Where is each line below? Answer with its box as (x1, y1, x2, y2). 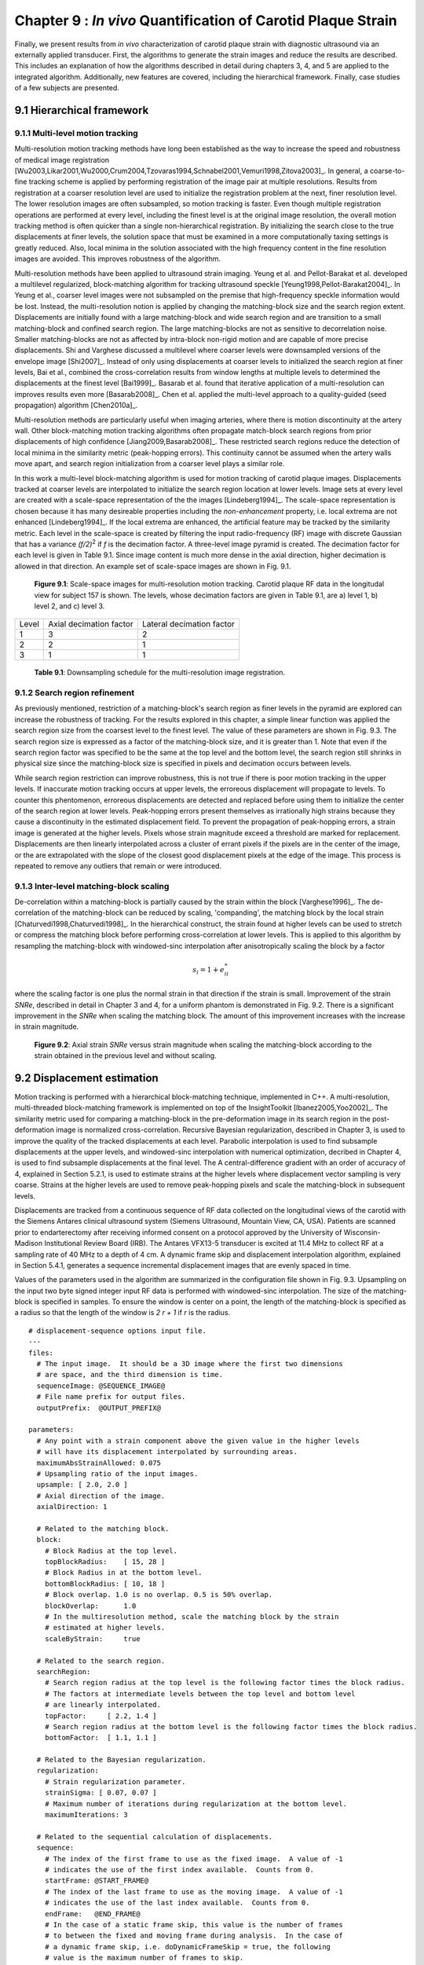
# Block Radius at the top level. (44, 1546, 178, 1555)
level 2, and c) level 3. (34, 601, 105, 611)
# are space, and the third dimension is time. (36, 1370, 224, 1379)
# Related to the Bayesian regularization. (36, 1755, 207, 1765)
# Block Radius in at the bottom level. (44, 1568, 203, 1578)
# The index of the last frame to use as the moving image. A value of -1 (44, 1887, 343, 1896)
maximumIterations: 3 (44, 1810, 129, 1820)
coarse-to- (369, 166, 405, 176)
